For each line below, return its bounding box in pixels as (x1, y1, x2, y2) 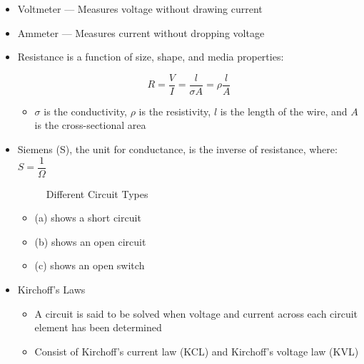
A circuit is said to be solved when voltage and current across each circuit (34, 306, 358, 321)
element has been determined (34, 320, 162, 335)
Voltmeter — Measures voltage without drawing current (17, 1, 263, 16)
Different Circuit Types (46, 186, 148, 201)
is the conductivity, (44, 103, 128, 118)
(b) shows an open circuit (34, 234, 146, 249)
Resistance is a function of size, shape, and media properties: (17, 49, 284, 64)
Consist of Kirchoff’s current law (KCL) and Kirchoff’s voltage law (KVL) (34, 343, 359, 358)
